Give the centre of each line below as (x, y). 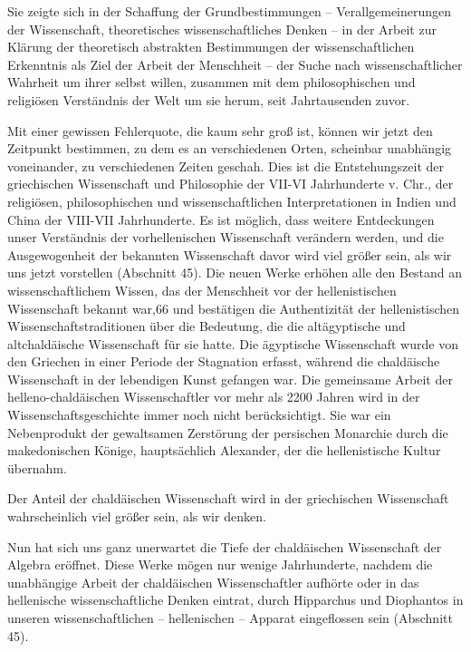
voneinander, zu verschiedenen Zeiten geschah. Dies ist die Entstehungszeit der (226, 165)
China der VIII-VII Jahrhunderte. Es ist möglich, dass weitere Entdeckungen (221, 219)
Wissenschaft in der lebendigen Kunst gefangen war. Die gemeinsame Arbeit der (230, 379)
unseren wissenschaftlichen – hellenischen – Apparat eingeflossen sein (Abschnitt (230, 618)
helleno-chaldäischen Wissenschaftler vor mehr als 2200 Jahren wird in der (214, 397)
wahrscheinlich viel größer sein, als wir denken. (137, 516)
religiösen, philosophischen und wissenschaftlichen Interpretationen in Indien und (232, 201)
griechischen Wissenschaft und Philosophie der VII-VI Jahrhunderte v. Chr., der (231, 184)
